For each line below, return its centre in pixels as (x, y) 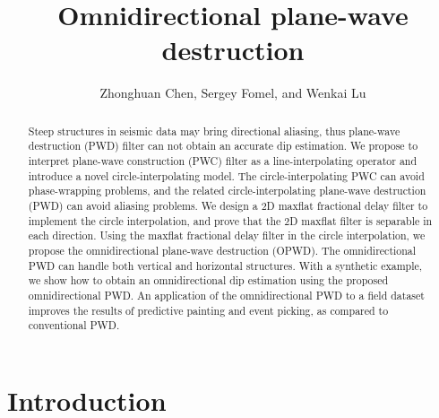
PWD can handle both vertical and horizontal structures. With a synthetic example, (225, 265)
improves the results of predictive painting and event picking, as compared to (208, 310)
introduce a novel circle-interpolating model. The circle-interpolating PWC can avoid (226, 175)
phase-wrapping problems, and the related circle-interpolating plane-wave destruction (227, 191)
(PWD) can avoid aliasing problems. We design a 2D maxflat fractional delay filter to (228, 205)
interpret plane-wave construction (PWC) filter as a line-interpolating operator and (223, 161)
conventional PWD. (74, 325)
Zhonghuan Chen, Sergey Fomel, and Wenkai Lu (233, 93)
